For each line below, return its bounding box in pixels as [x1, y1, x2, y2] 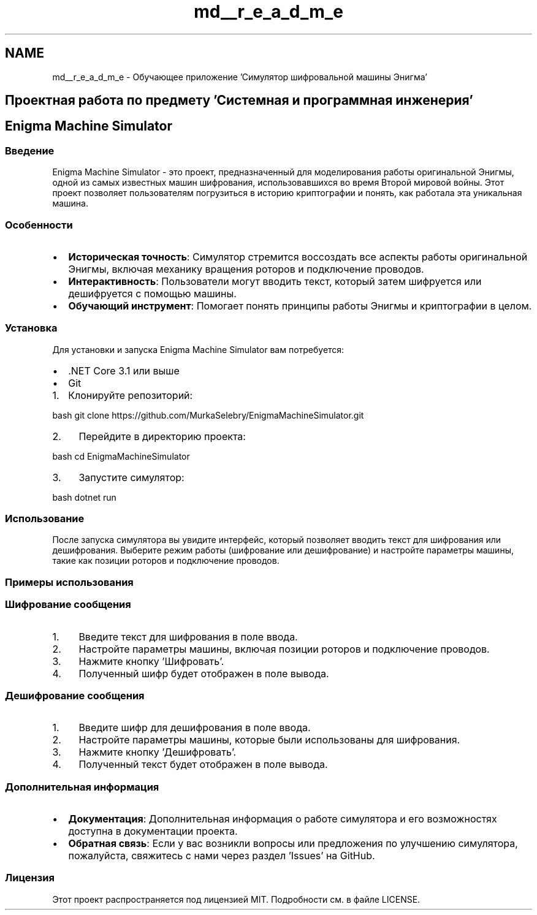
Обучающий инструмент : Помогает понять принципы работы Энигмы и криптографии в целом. [68, 299, 532, 312]
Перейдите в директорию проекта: [78, 430, 246, 442]
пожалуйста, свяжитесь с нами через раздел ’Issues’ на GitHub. [68, 849, 375, 862]
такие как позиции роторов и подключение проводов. [52, 555, 280, 566]
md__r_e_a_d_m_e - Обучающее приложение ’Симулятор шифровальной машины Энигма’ [52, 71, 427, 82]
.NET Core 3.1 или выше [68, 364, 180, 377]
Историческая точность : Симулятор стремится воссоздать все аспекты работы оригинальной [68, 250, 528, 263]
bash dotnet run [52, 492, 116, 503]
